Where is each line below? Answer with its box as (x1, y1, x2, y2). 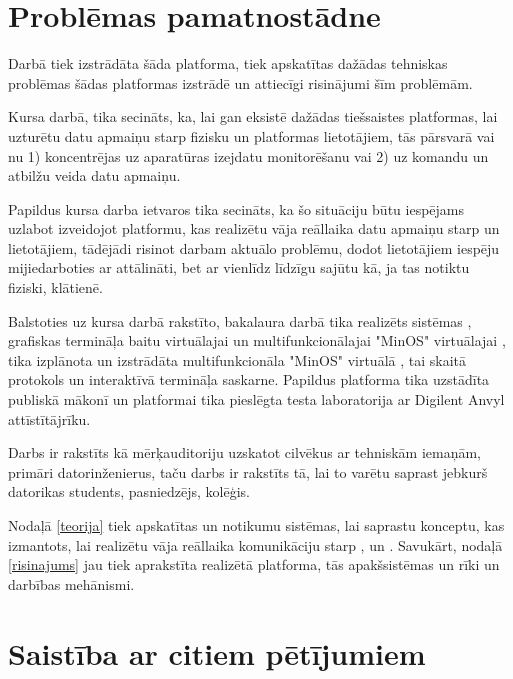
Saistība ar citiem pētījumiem (8, 632, 426, 673)
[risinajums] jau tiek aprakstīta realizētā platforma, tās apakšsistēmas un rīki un (8, 554, 500, 575)
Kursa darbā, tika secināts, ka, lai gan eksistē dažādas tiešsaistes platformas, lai (8, 106, 498, 127)
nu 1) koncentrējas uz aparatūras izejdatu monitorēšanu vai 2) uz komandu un (8, 145, 489, 166)
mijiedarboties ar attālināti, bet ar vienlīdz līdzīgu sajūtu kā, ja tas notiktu (8, 257, 470, 278)
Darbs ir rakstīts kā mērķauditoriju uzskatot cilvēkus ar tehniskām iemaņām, (8, 442, 482, 463)
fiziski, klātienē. (8, 277, 103, 298)
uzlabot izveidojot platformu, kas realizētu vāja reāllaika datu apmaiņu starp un (8, 218, 500, 239)
